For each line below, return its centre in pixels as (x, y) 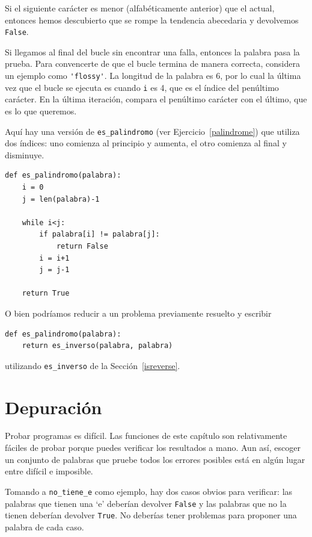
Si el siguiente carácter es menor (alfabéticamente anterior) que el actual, (140, 8)
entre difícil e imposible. (49, 471)
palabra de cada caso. (44, 526)
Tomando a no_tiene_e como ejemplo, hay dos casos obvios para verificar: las (149, 491)
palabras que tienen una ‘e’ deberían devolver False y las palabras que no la (146, 503)
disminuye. (25, 154)
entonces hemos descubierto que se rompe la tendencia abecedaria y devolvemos (152, 20)
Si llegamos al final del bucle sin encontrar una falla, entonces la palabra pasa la (152, 51)
